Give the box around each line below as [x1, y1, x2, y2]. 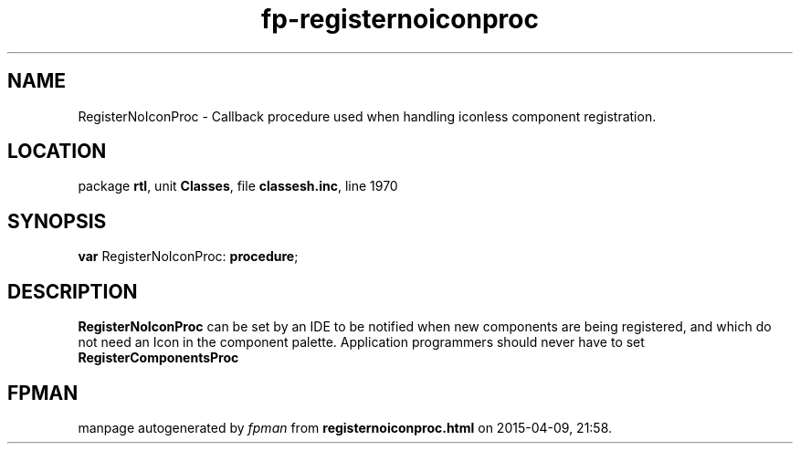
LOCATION [7, 140, 107, 163]
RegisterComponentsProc [78, 350, 239, 366]
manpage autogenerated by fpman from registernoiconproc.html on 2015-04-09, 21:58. [78, 419, 613, 435]
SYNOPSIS [7, 209, 107, 233]
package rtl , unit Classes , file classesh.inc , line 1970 [78, 178, 398, 194]
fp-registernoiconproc [261, 4, 539, 35]
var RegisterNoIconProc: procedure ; [78, 248, 299, 265]
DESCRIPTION [7, 279, 138, 303]
